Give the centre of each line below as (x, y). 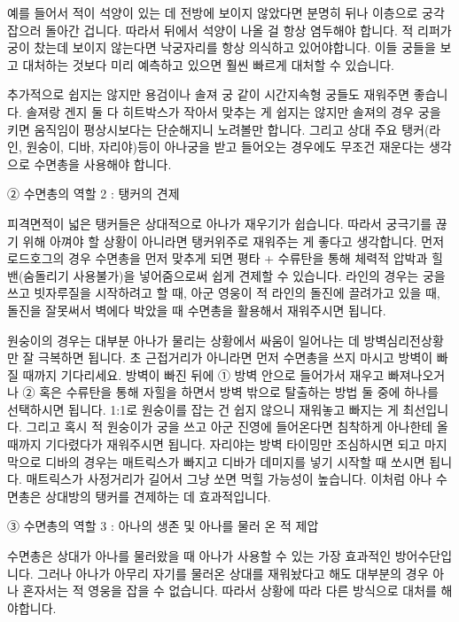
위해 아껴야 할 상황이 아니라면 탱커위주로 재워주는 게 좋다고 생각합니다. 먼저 (233, 241)
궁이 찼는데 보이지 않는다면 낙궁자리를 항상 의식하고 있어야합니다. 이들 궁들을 (222, 47)
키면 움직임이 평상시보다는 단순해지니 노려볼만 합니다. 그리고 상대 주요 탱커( (218, 129)
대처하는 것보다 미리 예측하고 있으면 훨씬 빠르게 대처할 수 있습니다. (208, 64)
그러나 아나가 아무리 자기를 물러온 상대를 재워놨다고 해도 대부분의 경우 (233, 573)
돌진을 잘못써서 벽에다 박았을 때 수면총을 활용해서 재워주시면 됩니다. (197, 310)
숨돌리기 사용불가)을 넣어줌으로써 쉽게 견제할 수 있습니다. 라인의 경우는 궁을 (234, 275)
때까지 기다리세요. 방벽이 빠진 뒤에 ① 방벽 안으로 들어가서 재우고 (203, 374)
